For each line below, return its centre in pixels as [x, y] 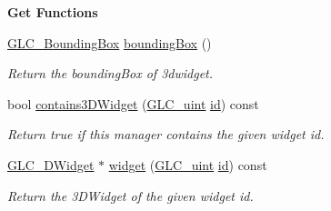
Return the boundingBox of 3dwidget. [110, 73]
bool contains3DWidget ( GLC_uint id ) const [133, 103]
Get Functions [53, 12]
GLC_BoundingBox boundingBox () [110, 42]
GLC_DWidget [51, 164]
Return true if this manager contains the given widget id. [166, 134]
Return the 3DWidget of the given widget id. [130, 195]
